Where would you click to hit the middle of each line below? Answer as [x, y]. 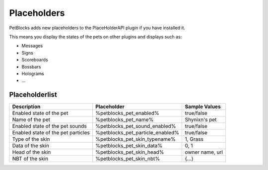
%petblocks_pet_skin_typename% [135, 139]
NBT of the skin [30, 159]
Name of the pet [31, 120]
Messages [32, 46]
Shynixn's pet [201, 120]
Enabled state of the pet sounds [49, 126]
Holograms [33, 73]
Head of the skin [32, 152]
